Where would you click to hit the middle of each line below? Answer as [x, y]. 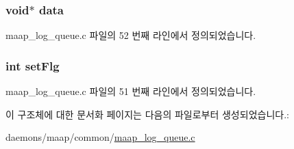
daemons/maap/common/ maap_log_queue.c [100, 137]
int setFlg [33, 65]
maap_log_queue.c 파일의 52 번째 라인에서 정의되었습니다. [131, 35]
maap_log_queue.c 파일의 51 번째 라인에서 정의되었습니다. [131, 91]
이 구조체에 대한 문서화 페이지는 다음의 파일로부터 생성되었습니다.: [147, 114]
